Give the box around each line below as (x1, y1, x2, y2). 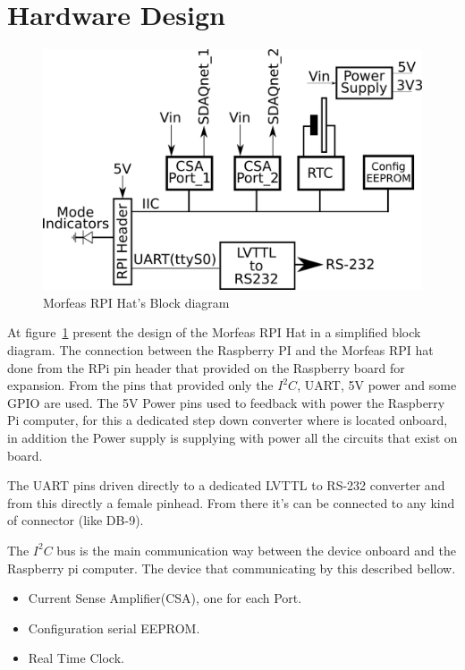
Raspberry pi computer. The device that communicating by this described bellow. (7, 558, 456, 577)
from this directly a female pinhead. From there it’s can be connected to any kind (7, 493, 455, 512)
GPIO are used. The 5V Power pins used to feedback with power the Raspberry (7, 393, 445, 411)
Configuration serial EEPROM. (28, 618, 200, 637)
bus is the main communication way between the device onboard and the (56, 540, 456, 559)
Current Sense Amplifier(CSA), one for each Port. (28, 589, 302, 607)
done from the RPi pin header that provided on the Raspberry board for (7, 358, 405, 377)
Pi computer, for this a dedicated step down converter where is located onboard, (7, 411, 448, 429)
